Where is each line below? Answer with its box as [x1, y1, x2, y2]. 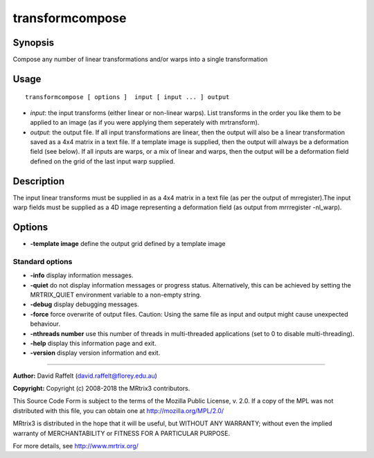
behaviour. [30, 319, 61, 328]
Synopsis [12, 37, 55, 49]
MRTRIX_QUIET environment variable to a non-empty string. [30, 290, 202, 299]
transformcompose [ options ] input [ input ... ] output [25, 94, 230, 101]
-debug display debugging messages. [30, 300, 140, 308]
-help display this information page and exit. [30, 339, 157, 347]
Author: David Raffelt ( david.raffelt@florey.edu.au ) [12, 371, 157, 380]
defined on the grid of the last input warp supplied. [30, 157, 176, 166]
